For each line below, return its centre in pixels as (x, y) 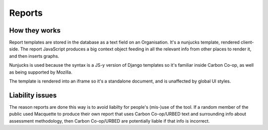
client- (247, 43)
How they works (35, 30)
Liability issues (33, 95)
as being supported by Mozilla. (41, 72)
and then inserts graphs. (34, 56)
